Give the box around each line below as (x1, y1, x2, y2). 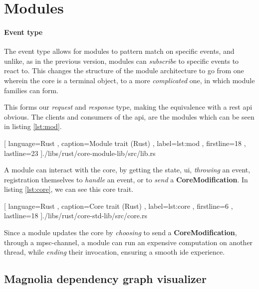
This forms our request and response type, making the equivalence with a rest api (4, 102, 253, 112)
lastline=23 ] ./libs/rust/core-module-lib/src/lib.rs (4, 147, 156, 158)
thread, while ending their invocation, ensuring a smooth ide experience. (4, 247, 225, 257)
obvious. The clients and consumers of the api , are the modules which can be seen (4, 111, 255, 122)
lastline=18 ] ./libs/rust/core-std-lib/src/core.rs (4, 210, 147, 221)
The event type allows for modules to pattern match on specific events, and (4, 46, 235, 56)
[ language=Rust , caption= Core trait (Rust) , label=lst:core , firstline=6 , (4, 200, 233, 211)
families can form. (4, 85, 59, 95)
